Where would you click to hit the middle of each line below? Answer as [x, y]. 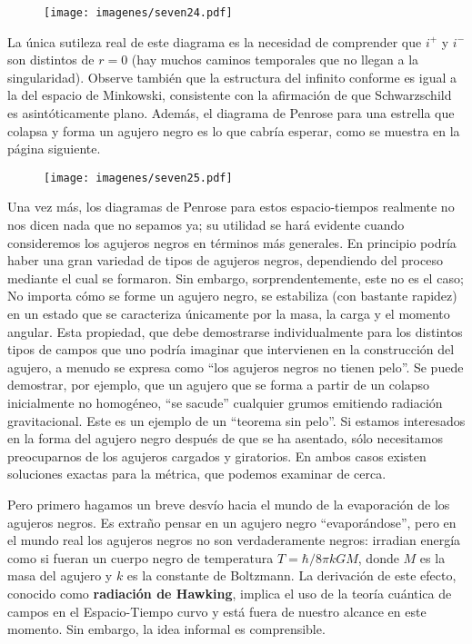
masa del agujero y [60, 575]
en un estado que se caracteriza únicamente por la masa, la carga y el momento [229, 314]
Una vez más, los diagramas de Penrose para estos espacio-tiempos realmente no [231, 207]
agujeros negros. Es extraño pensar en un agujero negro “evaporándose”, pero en [232, 522]
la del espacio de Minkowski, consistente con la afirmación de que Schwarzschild [230, 95]
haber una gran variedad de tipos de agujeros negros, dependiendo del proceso [225, 260]
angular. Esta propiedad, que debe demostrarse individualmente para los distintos [235, 331]
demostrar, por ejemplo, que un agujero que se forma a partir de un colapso [219, 385]
